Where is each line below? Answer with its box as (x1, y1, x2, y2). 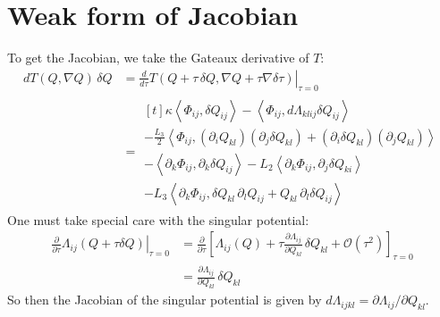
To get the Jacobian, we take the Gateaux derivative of (7, 48, 309, 67)
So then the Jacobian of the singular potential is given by (7, 290, 322, 309)
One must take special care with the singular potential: (7, 210, 309, 229)
